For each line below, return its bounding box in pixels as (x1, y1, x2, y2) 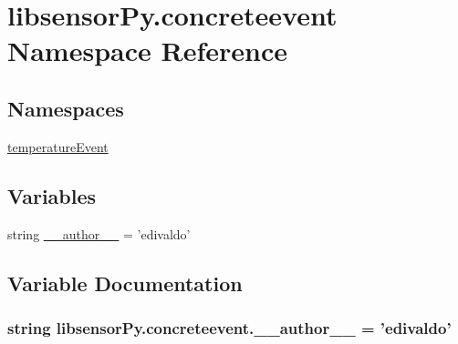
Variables (7, 181, 97, 209)
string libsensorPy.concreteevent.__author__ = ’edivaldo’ (7, 316, 452, 339)
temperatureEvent (7, 137, 109, 156)
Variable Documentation (7, 268, 243, 297)
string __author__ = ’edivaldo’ (7, 224, 191, 243)
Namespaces (7, 94, 124, 122)
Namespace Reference (7, 32, 287, 69)
